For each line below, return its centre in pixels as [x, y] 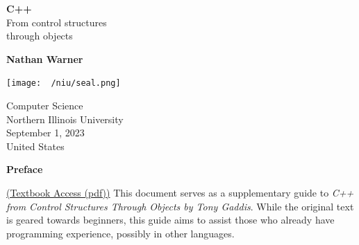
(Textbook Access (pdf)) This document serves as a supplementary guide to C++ [180, 192]
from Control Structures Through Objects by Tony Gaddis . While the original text [180, 206]
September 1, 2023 [45, 133]
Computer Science [45, 106]
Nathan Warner [45, 58]
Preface [25, 169]
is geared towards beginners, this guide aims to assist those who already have [170, 220]
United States [35, 146]
